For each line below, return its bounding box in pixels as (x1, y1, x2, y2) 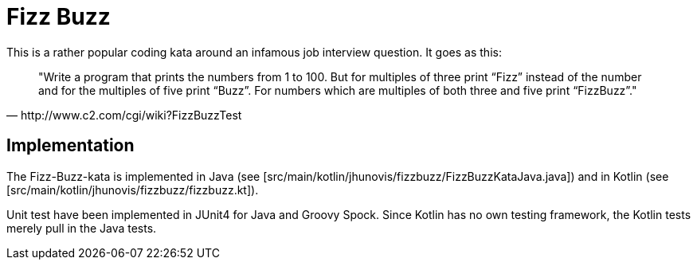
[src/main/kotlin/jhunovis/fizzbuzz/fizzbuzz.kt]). (6, 182, 259, 197)
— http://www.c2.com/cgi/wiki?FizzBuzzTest (6, 108, 242, 122)
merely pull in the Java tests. (6, 221, 157, 235)
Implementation (6, 135, 135, 156)
